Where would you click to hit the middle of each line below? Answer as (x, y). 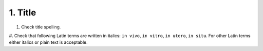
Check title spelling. (41, 27)
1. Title (23, 13)
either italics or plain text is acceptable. (48, 42)
